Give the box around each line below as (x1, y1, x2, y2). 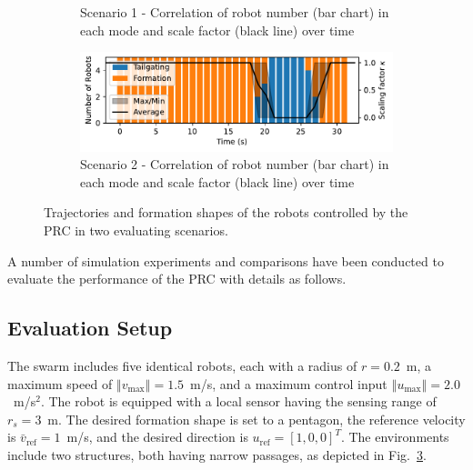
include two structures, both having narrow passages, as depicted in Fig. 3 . (7, 445, 427, 464)
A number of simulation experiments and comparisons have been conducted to (7, 251, 444, 270)
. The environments (340, 427, 449, 446)
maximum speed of (7, 374, 113, 393)
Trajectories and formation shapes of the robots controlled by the (44, 203, 408, 222)
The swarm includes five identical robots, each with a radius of (7, 355, 357, 375)
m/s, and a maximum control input (190, 374, 387, 393)
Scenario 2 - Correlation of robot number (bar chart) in (80, 155, 389, 174)
